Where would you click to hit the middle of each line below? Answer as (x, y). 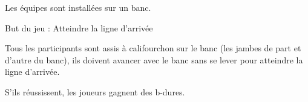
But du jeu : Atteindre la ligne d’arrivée (79, 27)
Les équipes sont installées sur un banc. (78, 7)
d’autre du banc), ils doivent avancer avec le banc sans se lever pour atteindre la (154, 59)
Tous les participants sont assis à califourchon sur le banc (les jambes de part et (153, 48)
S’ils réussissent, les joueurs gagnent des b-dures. (95, 91)
